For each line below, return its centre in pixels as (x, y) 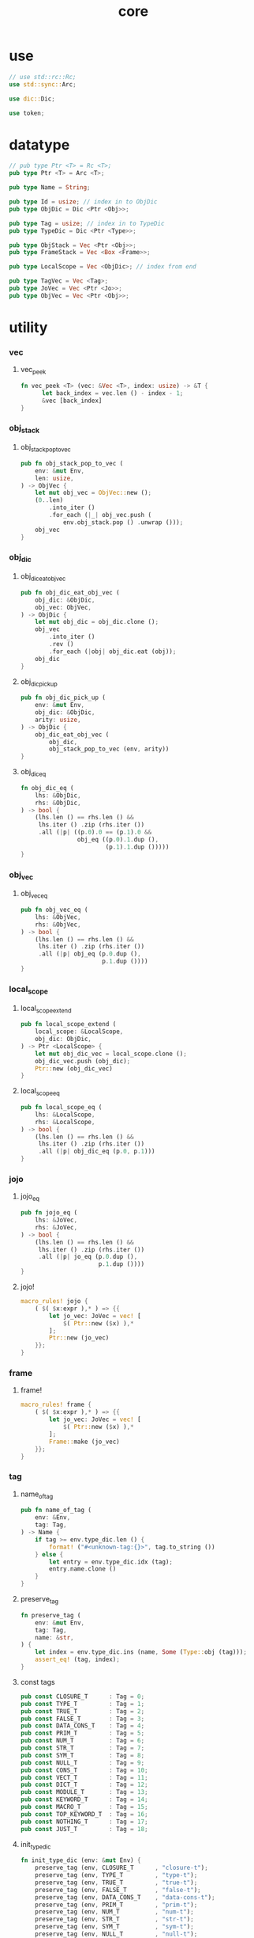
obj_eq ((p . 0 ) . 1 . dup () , (118, 840)
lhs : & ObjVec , (58, 917)
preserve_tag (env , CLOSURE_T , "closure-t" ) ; (121, 1868)
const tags (37, 1681)
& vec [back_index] (72, 401)
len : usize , (54, 478)
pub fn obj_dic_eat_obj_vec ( (70, 592)
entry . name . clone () (83, 1569)
